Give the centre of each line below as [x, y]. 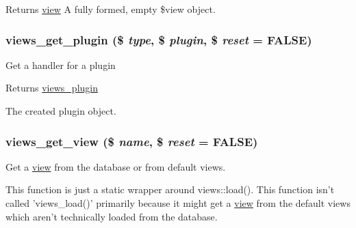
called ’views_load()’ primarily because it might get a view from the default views [178, 203]
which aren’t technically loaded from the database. [112, 216]
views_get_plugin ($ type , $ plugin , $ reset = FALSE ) [159, 39]
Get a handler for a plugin [61, 65]
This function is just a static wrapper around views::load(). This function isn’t [170, 189]
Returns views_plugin [52, 88]
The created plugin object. [61, 111]
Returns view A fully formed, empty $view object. [111, 9]
